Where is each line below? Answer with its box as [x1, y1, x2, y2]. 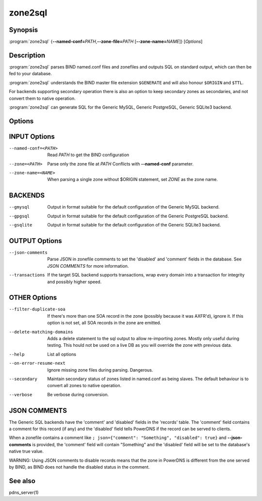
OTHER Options [9, 293, 57, 302]
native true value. [9, 449, 44, 454]
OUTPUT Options [9, 237, 63, 245]
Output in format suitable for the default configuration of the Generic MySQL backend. [47, 204, 220, 210]
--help [9, 352, 25, 357]
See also [9, 477, 36, 485]
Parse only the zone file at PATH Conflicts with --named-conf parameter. [47, 161, 194, 167]
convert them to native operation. [9, 95, 76, 101]
